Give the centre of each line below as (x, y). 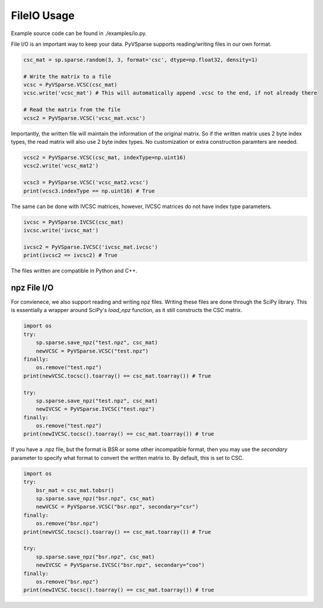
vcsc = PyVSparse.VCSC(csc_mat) (71, 85)
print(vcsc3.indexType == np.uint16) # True (89, 191)
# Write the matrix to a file (67, 76)
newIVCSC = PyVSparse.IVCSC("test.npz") (95, 409)
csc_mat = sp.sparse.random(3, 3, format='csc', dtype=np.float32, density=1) (140, 60)
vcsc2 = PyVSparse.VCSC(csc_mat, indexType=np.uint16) (105, 158)
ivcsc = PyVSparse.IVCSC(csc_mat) (73, 222)
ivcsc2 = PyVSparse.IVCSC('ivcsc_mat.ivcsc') (91, 247)
